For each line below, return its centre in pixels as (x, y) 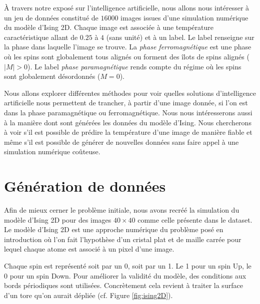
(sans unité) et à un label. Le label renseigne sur (180, 37)
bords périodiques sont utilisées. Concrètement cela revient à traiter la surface (123, 285)
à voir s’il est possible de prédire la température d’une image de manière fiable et (128, 132)
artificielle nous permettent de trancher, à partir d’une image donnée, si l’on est (126, 103)
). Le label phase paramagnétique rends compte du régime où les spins (134, 66)
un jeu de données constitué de (51, 17)
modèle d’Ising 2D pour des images (58, 219)
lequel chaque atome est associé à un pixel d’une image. (89, 249)
